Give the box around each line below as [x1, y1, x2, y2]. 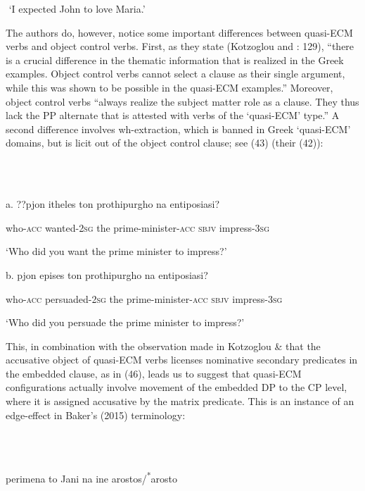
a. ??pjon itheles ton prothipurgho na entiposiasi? [6, 197, 220, 211]
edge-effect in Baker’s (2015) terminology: [6, 407, 186, 422]
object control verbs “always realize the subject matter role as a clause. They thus [6, 94, 359, 108]
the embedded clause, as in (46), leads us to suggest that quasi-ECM [6, 366, 302, 380]
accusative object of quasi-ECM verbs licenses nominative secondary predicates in [6, 352, 358, 367]
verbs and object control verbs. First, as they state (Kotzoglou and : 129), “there [6, 39, 354, 54]
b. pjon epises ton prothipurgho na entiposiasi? [6, 267, 208, 282]
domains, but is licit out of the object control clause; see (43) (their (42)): [6, 135, 324, 150]
